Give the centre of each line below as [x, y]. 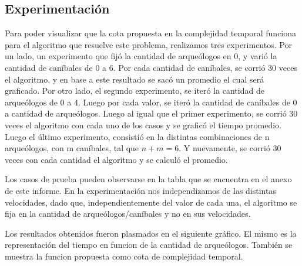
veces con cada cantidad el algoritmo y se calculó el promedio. [116, 159]
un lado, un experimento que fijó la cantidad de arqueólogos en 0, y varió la [141, 56]
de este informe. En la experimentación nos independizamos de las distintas [140, 190]
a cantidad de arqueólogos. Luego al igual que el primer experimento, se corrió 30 [151, 113]
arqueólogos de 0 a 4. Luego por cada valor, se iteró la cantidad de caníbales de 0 [151, 102]
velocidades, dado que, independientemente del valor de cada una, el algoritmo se [151, 202]
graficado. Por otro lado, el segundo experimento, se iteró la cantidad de [135, 91]
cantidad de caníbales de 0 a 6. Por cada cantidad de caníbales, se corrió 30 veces [151, 67]
